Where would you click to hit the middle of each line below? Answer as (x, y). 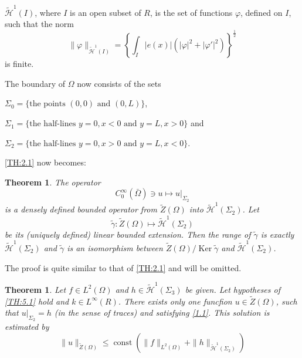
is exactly (277, 234)
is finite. (19, 64)
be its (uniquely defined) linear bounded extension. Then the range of (128, 234)
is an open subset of (106, 12)
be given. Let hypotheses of (233, 289)
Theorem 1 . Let (35, 289)
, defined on (262, 12)
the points (47, 104)
